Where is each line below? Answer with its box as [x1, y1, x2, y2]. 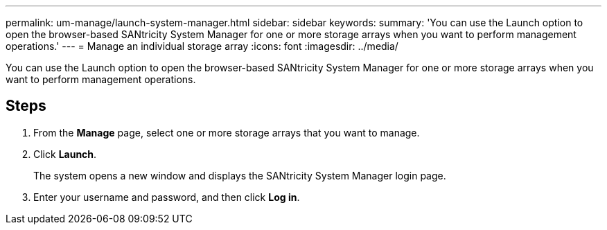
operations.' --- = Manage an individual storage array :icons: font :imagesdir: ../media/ [6, 40, 398, 52]
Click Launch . [33, 148, 97, 160]
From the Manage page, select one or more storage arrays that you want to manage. [33, 126, 420, 139]
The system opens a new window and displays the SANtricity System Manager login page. [33, 169, 446, 182]
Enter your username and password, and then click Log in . [33, 191, 300, 203]
